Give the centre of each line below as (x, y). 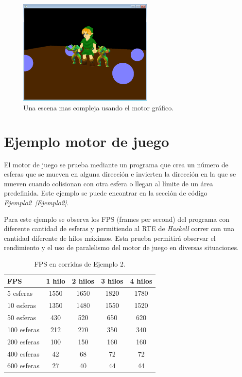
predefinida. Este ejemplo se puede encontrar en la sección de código (106, 193)
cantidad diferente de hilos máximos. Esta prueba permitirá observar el (110, 238)
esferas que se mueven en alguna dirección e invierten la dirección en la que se (120, 174)
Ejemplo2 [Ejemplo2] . (36, 202)
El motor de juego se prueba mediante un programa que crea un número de (116, 164)
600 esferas (23, 366)
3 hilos (112, 280)
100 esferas (23, 329)
